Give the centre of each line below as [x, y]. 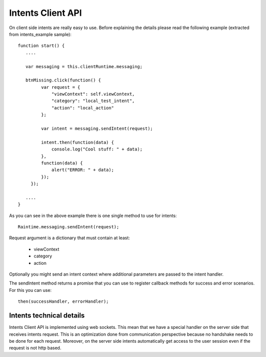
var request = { [61, 87]
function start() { [41, 46]
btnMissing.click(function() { [63, 80]
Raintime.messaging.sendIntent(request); [68, 227]
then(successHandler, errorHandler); [64, 302]
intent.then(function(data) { [78, 142]
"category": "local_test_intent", [93, 101]
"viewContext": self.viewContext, [93, 94]
